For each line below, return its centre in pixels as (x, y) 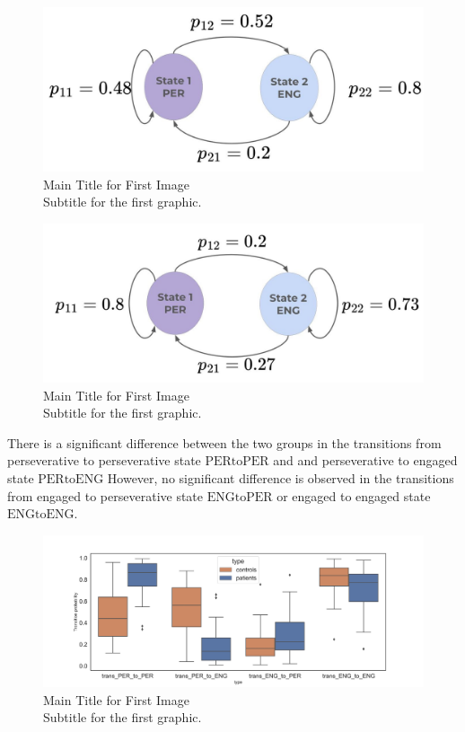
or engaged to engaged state (354, 495)
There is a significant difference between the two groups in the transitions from (224, 442)
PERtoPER (237, 462)
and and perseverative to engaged (365, 460)
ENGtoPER (240, 497)
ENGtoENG (41, 515)
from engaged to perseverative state (105, 495)
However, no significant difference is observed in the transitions (281, 477)
